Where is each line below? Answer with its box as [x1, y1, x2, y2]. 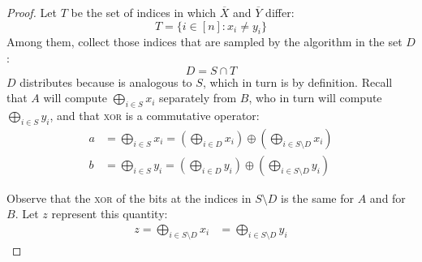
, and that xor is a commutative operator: [50, 106, 260, 123]
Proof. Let [6, 4, 57, 20]
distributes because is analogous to [19, 73, 192, 90]
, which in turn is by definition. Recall [202, 73, 393, 90]
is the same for [281, 189, 355, 206]
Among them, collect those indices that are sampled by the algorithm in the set [6, 33, 403, 50]
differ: [265, 4, 295, 20]
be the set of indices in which [71, 4, 217, 20]
